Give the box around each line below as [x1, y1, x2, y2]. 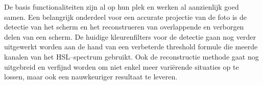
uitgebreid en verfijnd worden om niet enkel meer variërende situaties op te [4, 61, 239, 72]
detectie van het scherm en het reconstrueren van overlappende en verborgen [4, 21, 244, 32]
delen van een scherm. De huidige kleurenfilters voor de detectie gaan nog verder [4, 31, 256, 42]
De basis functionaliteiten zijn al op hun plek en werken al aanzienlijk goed [4, 2, 239, 12]
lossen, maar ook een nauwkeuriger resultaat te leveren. [4, 71, 178, 82]
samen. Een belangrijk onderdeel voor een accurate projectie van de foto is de [4, 11, 247, 22]
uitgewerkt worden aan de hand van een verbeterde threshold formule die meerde [4, 41, 258, 52]
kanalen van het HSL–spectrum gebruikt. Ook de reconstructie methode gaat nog [4, 51, 259, 62]
